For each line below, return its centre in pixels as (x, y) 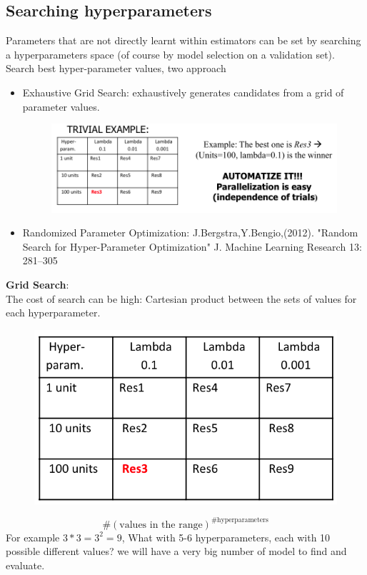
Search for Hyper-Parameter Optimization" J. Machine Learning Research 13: (192, 246)
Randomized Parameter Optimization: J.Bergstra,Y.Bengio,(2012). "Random (190, 232)
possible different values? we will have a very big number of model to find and (176, 551)
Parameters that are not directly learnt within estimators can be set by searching (183, 40)
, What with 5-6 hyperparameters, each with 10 (226, 537)
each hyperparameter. (53, 312)
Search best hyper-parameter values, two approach (116, 68)
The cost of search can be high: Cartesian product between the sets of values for (181, 298)
